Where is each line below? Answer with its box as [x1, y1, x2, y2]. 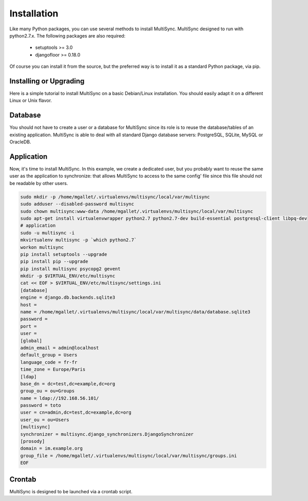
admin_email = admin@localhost [20, 345, 100, 350]
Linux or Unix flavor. [9, 98, 52, 104]
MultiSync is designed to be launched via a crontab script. [9, 488, 133, 494]
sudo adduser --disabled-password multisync [20, 201, 134, 207]
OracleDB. [9, 139, 31, 145]
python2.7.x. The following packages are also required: [9, 32, 126, 39]
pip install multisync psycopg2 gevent [20, 266, 121, 272]
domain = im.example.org [20, 446, 83, 452]
